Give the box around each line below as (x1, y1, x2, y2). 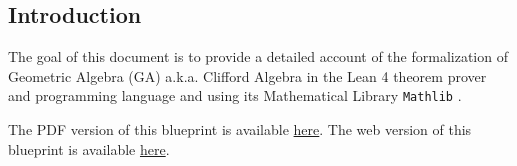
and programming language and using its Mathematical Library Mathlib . (8, 85, 462, 106)
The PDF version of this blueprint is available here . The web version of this (8, 119, 472, 140)
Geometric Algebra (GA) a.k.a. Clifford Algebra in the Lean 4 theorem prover (8, 65, 487, 86)
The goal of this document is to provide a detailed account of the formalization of (8, 46, 508, 67)
